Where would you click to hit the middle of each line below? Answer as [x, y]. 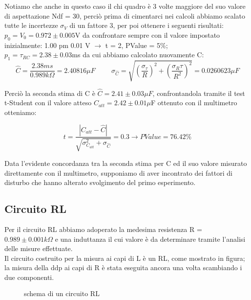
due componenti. [29, 277]
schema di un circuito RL [62, 293]
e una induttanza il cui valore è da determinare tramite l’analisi [150, 239]
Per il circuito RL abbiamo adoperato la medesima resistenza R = [103, 229]
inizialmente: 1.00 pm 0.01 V [47, 45]
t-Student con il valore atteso [48, 103]
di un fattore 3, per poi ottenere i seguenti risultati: [146, 25]
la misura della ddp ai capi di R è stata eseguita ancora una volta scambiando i [123, 267]
